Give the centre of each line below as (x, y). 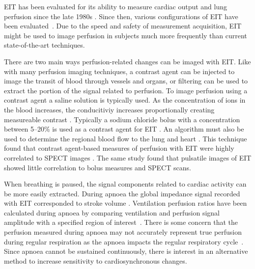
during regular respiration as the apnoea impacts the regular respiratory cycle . (124, 241)
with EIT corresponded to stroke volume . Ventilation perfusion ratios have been (126, 203)
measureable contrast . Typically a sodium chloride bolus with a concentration (122, 119)
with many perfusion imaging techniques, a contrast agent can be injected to (119, 71)
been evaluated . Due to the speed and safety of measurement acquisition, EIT (123, 26)
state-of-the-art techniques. (44, 45)
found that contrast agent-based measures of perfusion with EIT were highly (119, 148)
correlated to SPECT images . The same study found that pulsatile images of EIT (128, 157)
